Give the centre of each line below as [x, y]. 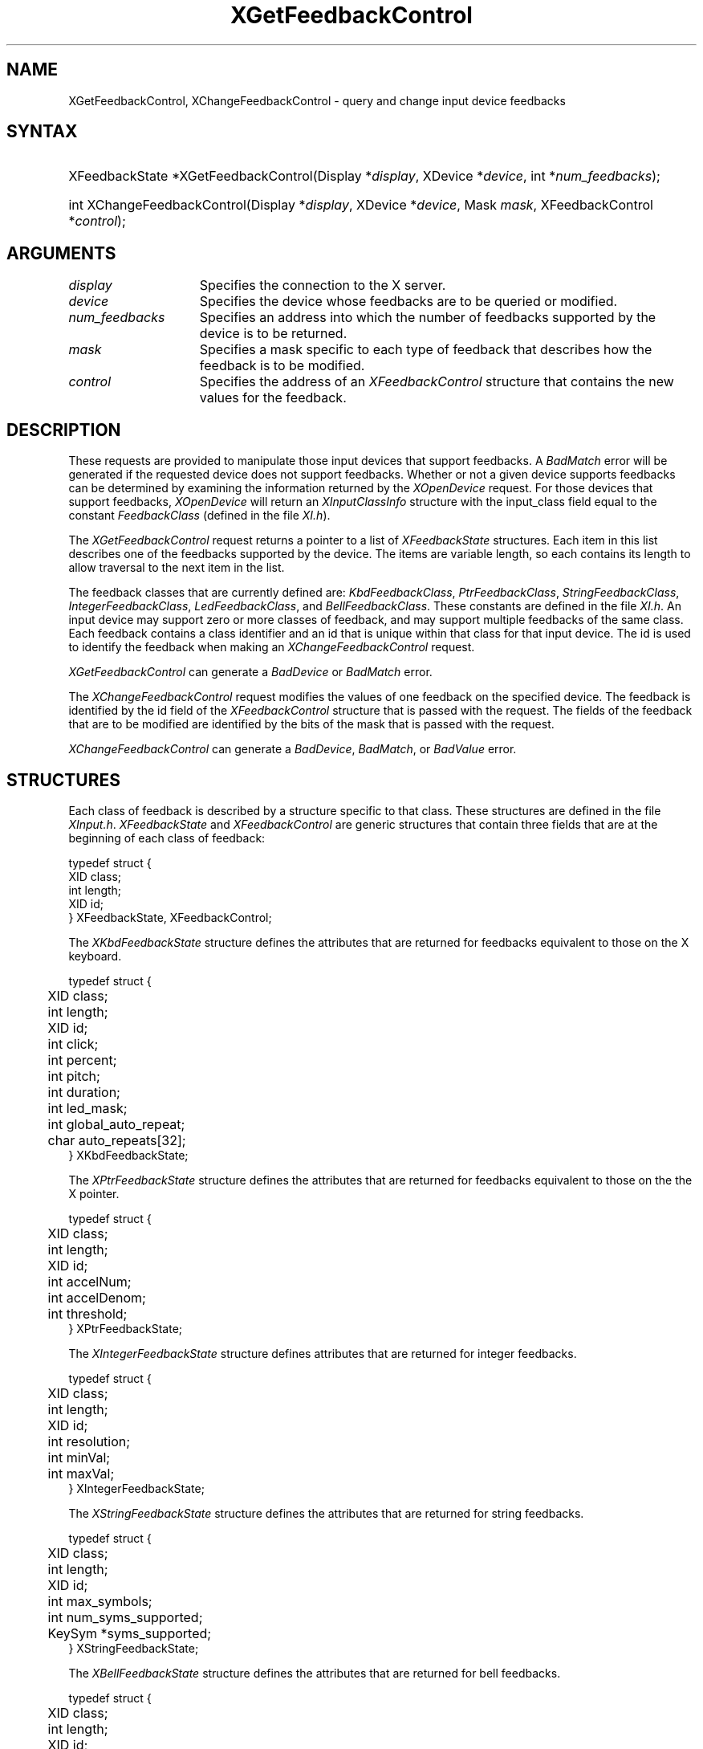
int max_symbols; [100, 1601]
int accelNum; [89, 1281]
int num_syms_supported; [125, 1617]
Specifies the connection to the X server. [323, 285]
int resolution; [89, 1441]
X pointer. [94, 1193]
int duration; [84, 1092]
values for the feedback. [273, 398]
